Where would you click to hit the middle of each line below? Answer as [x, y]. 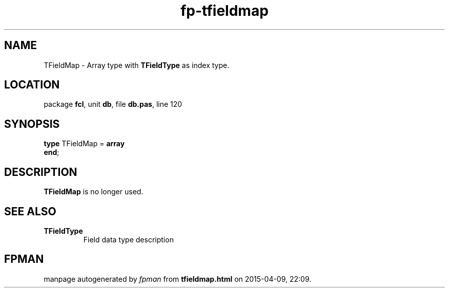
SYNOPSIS [32, 124]
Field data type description [128, 239]
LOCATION [32, 85]
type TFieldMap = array [84, 144]
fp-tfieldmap [224, 11]
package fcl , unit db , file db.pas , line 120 [113, 104]
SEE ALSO [30, 211]
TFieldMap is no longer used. [94, 192]
